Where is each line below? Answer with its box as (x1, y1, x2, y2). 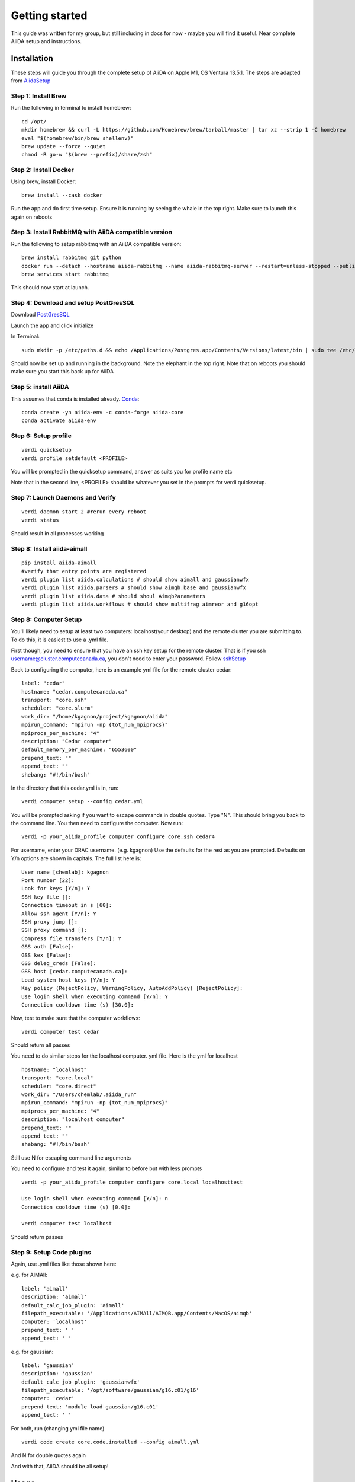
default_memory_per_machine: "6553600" (21, 746, 137, 753)
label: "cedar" (21, 680, 66, 687)
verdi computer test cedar (21, 1029, 100, 1035)
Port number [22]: (21, 877, 75, 884)
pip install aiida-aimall (21, 560, 97, 566)
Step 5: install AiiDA (11, 383, 69, 391)
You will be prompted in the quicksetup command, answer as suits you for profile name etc (11, 468, 233, 475)
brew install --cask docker (21, 191, 103, 199)
